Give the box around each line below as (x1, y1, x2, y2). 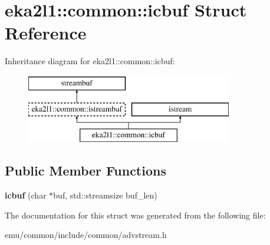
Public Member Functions (5, 161, 166, 180)
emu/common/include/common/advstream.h (5, 229, 167, 241)
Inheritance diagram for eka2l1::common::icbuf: (5, 55, 175, 67)
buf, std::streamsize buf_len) (53, 189, 157, 201)
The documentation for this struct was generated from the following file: (5, 208, 266, 221)
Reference (5, 21, 87, 45)
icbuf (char (5, 189, 47, 201)
